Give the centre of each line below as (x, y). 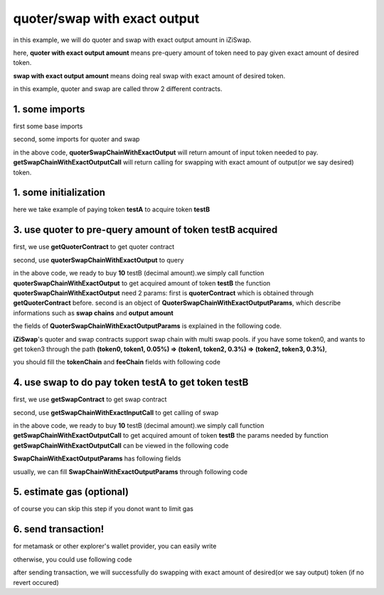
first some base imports (48, 126)
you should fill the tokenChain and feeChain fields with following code (117, 362)
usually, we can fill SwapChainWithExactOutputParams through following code (130, 472)
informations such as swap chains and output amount (93, 312)
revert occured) (36, 582)
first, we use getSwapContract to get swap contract (90, 399)
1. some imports (49, 109)
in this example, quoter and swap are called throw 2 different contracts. (118, 89)
